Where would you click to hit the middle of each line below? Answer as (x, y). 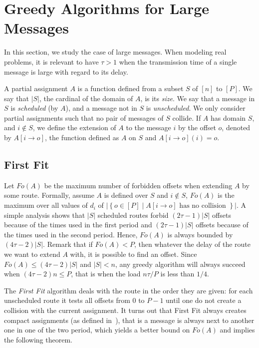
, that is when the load (106, 274)
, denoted (236, 127)
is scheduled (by (34, 108)
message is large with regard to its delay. (66, 71)
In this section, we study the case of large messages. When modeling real (115, 52)
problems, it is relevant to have (51, 61)
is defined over (126, 195)
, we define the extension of (74, 127)
